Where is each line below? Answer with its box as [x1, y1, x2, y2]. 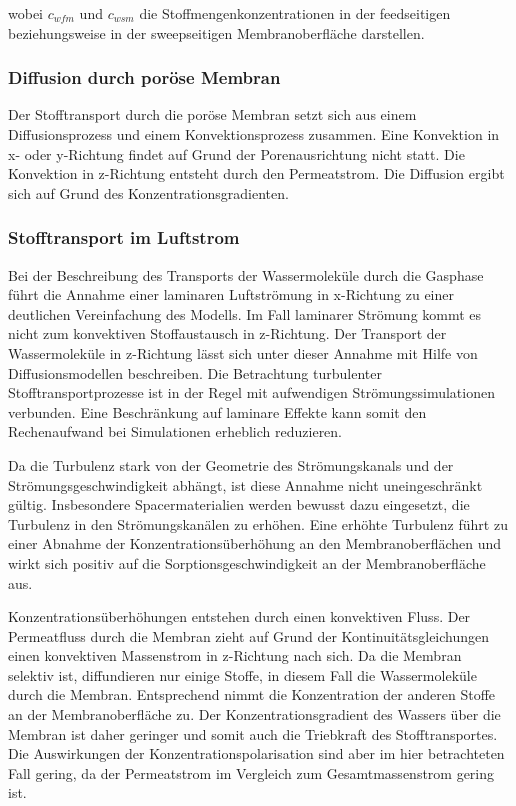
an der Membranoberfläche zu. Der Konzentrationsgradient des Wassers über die [8, 704, 501, 725]
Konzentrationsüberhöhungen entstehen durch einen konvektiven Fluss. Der [8, 606, 471, 627]
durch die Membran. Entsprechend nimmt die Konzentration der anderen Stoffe [8, 684, 496, 705]
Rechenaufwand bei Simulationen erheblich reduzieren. [8, 421, 343, 442]
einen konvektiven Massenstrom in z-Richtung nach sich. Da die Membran [8, 645, 462, 666]
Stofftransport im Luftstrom [8, 225, 240, 250]
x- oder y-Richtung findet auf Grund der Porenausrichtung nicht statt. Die [8, 143, 465, 164]
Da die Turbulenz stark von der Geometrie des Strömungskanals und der [8, 454, 454, 475]
